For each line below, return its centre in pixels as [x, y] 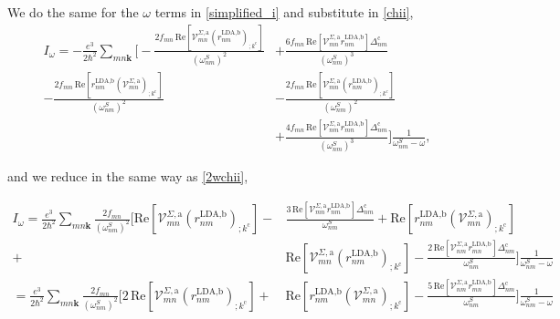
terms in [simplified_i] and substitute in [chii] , [284, 12]
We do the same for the [73, 12]
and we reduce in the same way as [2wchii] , [128, 176]
